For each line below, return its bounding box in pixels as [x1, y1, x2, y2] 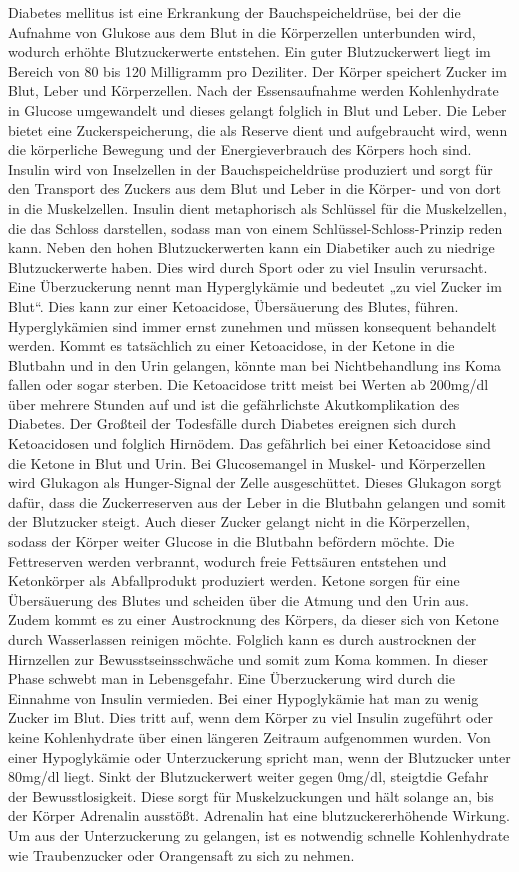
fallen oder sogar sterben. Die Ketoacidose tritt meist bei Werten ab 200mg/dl [8, 374, 489, 395]
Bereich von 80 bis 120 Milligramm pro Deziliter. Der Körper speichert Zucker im [8, 60, 507, 81]
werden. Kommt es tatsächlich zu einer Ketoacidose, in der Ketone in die [8, 335, 455, 356]
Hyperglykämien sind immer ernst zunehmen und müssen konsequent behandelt [8, 315, 497, 336]
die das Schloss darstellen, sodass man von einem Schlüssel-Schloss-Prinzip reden [8, 217, 503, 238]
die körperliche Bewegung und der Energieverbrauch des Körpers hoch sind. [8, 139, 472, 160]
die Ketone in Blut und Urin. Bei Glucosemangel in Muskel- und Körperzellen [8, 452, 486, 473]
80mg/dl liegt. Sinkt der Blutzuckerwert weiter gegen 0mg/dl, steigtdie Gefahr [8, 766, 489, 787]
